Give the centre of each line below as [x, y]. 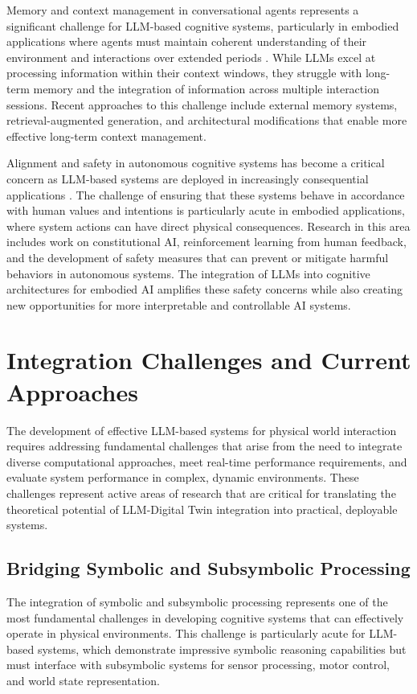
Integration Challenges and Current [209, 360]
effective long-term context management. [106, 136]
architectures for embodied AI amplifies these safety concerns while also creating [204, 289]
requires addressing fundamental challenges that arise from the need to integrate [204, 446]
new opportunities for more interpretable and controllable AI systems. [179, 304]
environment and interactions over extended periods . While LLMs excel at [191, 57]
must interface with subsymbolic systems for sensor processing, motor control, [198, 665]
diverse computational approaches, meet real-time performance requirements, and [207, 461]
